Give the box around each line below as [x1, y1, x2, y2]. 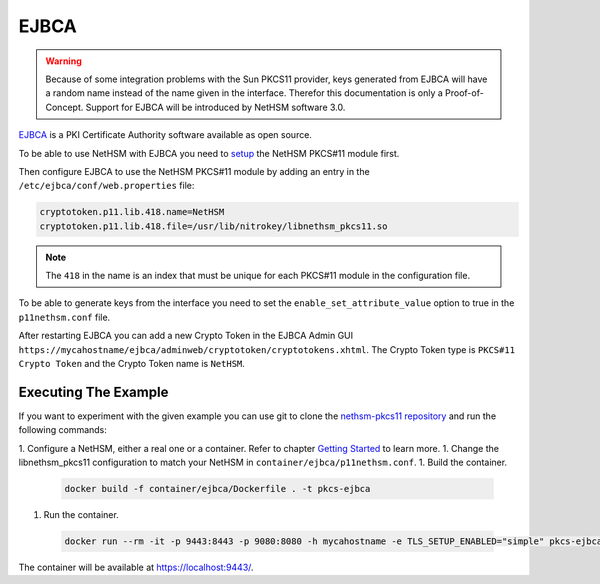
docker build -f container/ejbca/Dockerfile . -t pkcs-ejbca [64, 483, 371, 495]
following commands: [18, 424, 107, 436]
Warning [45, 55, 82, 67]
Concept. [45, 101, 84, 113]
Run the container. [43, 509, 119, 521]
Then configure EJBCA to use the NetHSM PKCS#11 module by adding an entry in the [18, 165, 370, 177]
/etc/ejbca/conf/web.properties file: [18, 180, 195, 192]
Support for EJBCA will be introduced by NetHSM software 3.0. [85, 101, 346, 113]
